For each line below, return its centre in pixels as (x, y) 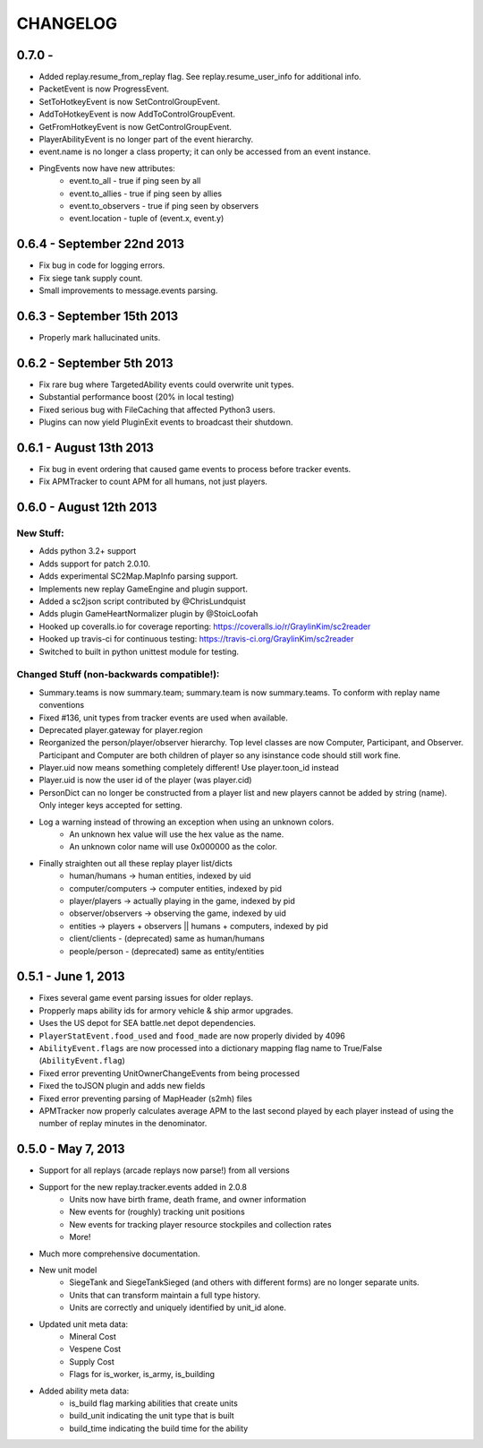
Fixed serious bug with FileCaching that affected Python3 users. (157, 409)
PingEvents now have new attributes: (107, 168)
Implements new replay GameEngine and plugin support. (143, 589)
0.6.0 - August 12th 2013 (87, 508)
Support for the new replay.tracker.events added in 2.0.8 (143, 1186)
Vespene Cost (95, 1349)
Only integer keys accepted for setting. (110, 806)
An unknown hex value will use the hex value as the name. (177, 834)
